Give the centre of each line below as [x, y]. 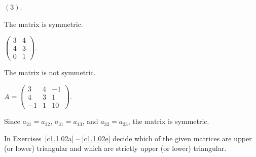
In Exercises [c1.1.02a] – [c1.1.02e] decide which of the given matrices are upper [128, 138]
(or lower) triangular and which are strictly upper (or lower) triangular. [115, 148]
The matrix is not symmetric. [50, 72]
